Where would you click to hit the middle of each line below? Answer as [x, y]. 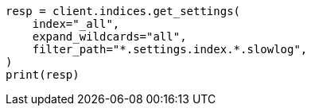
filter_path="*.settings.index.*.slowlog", [170, 49]
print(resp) [43, 75]
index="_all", [76, 24]
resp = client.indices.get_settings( [123, 11]
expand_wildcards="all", [109, 37]
